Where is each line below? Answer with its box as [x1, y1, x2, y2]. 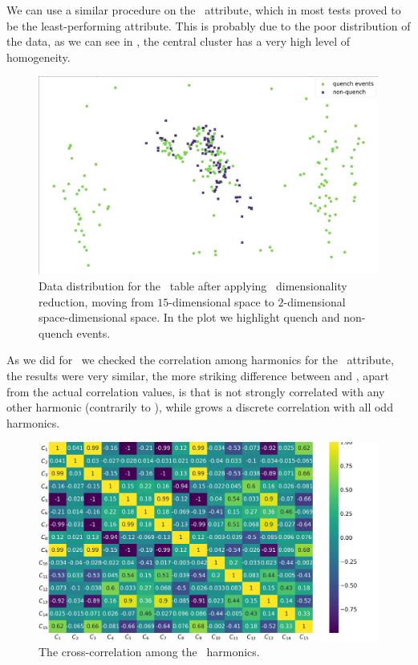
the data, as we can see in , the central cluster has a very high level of [6, 33, 351, 50]
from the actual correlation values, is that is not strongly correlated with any [6, 383, 385, 399]
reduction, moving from [39, 293, 154, 310]
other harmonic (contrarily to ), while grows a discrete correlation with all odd [6, 399, 393, 416]
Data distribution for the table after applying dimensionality [39, 278, 347, 294]
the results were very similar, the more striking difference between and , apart [6, 367, 389, 384]
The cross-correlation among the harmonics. [39, 643, 260, 660]
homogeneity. [6, 48, 71, 65]
